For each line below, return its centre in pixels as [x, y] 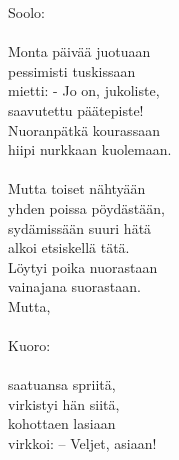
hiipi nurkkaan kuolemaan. [90, 149]
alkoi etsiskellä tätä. [69, 247]
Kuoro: [29, 345]
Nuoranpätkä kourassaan [84, 129]
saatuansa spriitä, [62, 384]
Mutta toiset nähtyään [77, 188]
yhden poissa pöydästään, [86, 207]
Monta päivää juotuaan [79, 51]
